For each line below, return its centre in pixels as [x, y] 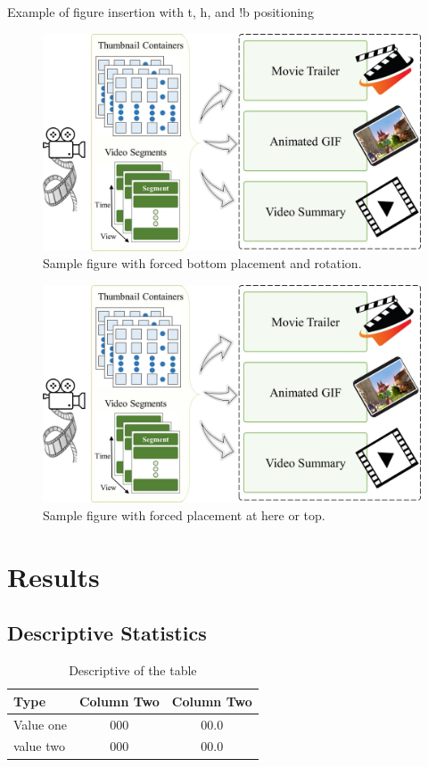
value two [39, 746]
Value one [40, 724]
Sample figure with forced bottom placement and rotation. [202, 263]
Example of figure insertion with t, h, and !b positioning [160, 12]
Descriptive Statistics [107, 633]
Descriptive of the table [133, 670]
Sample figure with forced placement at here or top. [184, 514]
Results [53, 576]
